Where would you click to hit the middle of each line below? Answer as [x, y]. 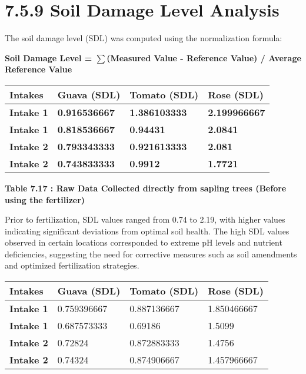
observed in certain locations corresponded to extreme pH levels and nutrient [144, 242]
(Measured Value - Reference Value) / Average [204, 57]
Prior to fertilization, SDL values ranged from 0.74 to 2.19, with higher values [145, 219]
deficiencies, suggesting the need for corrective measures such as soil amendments [151, 254]
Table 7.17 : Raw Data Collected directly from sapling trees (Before [146, 188]
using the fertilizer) [45, 199]
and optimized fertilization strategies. [72, 265]
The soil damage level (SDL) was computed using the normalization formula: [144, 38]
